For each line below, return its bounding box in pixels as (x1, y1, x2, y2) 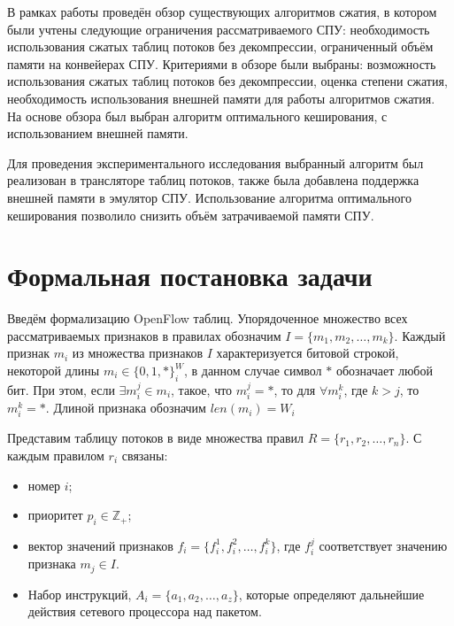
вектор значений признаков (27, 536, 173, 554)
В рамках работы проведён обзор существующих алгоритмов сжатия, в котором (7, 3, 437, 20)
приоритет (27, 506, 83, 524)
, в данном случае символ (183, 361, 322, 380)
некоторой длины (7, 361, 100, 380)
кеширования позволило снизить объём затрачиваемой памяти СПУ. (7, 205, 374, 224)
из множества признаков (72, 344, 204, 362)
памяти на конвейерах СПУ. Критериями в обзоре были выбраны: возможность (7, 54, 436, 73)
